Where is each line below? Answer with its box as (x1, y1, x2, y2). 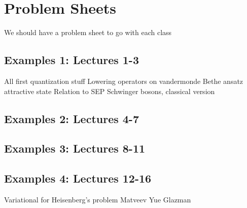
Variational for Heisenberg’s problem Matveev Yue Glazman (4, 194, 191, 204)
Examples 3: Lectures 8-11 (4, 140, 146, 156)
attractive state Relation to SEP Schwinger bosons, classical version (4, 85, 215, 96)
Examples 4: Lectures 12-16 (4, 170, 152, 186)
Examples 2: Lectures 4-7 (4, 110, 139, 126)
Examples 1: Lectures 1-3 (4, 52, 139, 68)
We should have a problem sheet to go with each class (4, 27, 172, 38)
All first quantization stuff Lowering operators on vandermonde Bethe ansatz (4, 75, 243, 86)
